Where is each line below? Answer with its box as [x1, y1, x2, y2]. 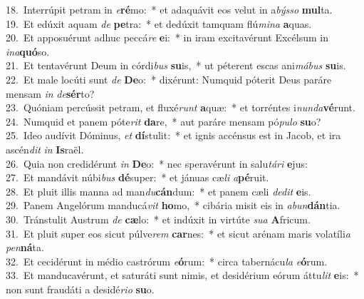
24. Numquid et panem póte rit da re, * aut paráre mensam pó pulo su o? [6, 113, 321, 128]
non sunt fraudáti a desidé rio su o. [6, 281, 155, 296]
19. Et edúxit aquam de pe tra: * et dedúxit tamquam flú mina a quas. [6, 16, 312, 31]
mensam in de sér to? [6, 86, 95, 101]
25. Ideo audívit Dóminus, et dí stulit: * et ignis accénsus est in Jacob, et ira [6, 128, 341, 143]
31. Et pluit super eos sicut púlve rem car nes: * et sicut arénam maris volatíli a [6, 225, 350, 240]
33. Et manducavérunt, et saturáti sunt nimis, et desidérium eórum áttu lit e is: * [6, 268, 359, 283]
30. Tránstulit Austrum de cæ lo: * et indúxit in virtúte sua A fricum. [6, 211, 311, 226]
